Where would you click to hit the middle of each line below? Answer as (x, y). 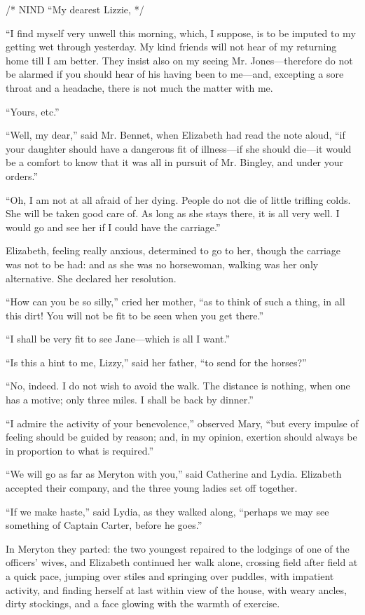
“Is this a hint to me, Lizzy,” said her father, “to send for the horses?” (156, 362)
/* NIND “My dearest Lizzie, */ (75, 9)
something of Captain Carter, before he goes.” (104, 525)
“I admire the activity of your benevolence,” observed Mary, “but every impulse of (182, 423)
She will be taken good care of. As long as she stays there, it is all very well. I (173, 213)
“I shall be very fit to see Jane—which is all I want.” (118, 339)
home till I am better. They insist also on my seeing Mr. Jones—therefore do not (179, 60)
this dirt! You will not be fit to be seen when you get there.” (135, 315)
